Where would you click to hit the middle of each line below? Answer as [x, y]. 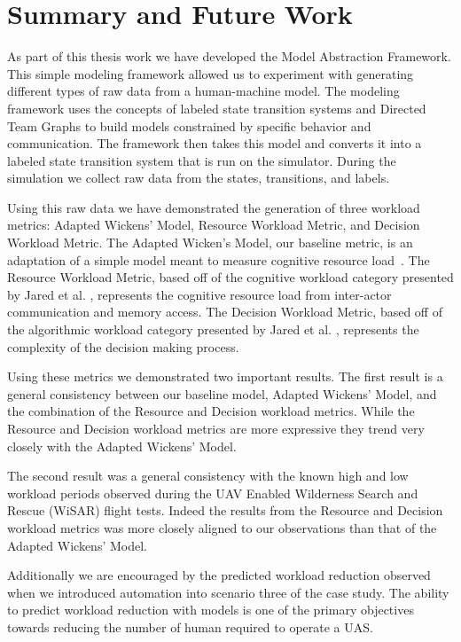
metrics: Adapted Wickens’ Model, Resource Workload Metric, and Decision [214, 225]
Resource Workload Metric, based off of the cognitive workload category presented [230, 277]
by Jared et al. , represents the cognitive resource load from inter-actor [199, 294]
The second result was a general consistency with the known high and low [208, 476]
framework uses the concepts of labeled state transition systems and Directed [217, 108]
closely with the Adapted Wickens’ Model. [122, 446]
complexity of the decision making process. [123, 346]
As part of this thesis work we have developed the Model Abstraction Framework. [229, 56]
